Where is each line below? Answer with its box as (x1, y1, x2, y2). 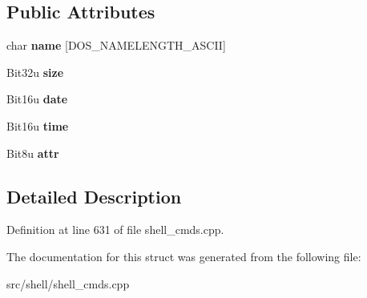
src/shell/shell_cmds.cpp (6, 275, 130, 292)
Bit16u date (6, 91, 68, 107)
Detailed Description (6, 183, 182, 208)
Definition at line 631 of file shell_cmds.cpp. (6, 221, 224, 238)
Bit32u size (6, 63, 64, 80)
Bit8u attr (6, 144, 59, 161)
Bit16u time (6, 117, 69, 134)
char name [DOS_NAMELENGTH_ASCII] (6, 37, 226, 54)
